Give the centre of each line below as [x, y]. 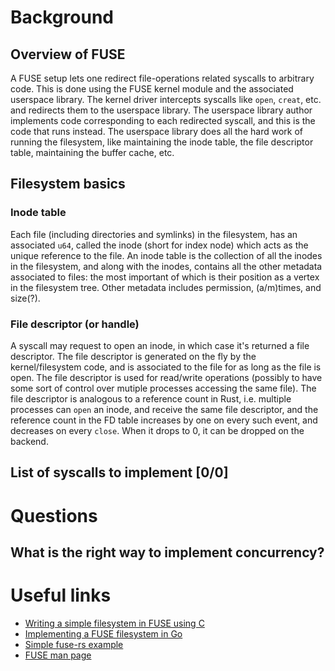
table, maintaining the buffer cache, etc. [92, 152]
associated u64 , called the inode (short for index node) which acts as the [159, 245]
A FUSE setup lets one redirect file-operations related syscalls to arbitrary [162, 78]
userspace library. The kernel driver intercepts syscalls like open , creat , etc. [166, 99]
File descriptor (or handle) [75, 324]
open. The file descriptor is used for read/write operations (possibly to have [166, 377]
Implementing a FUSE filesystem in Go [103, 633]
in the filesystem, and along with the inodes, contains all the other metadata [166, 266]
